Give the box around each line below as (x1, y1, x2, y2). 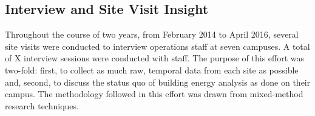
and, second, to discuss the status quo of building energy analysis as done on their (5, 75, 311, 88)
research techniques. (5, 99, 79, 112)
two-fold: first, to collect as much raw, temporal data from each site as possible (5, 63, 299, 76)
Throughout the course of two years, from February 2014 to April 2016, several (5, 28, 299, 41)
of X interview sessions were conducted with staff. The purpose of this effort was (5, 52, 305, 64)
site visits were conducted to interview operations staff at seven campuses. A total (5, 39, 310, 52)
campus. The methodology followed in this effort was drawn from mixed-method (5, 87, 303, 100)
